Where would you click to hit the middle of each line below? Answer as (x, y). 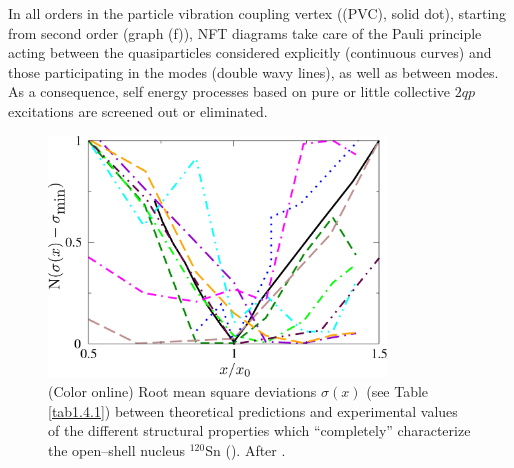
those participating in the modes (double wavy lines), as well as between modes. (253, 71)
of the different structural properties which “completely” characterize (259, 430)
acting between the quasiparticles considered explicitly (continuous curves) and (250, 52)
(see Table (397, 391)
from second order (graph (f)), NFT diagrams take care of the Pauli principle (245, 32)
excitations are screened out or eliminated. (138, 110)
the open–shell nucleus (117, 450)
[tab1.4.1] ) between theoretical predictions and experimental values (253, 410)
